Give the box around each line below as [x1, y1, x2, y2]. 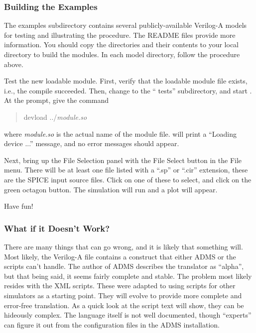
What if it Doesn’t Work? [4, 222, 110, 234]
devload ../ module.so [23, 111, 87, 122]
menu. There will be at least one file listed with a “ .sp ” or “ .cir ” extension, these [4, 165, 248, 175]
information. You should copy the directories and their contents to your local [4, 39, 239, 50]
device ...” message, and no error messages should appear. [4, 138, 179, 149]
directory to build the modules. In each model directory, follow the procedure [4, 49, 240, 59]
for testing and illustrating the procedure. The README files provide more [4, 29, 236, 40]
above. [4, 59, 23, 69]
